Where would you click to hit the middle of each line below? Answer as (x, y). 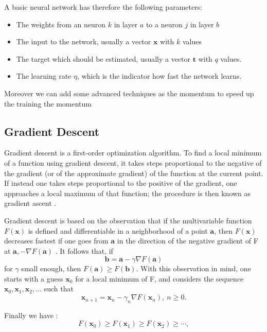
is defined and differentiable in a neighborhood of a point (118, 230)
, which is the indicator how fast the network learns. (159, 76)
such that (59, 289)
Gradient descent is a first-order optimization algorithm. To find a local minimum (133, 153)
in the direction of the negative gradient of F (188, 241)
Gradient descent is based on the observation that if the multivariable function (128, 220)
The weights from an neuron (61, 24)
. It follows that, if (84, 250)
